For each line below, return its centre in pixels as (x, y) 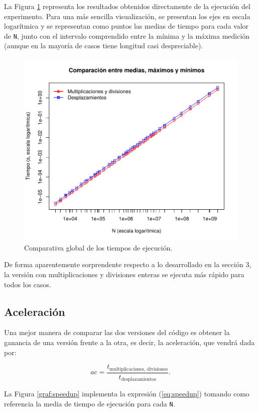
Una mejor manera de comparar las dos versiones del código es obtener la (117, 332)
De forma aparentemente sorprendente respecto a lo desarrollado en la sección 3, (128, 264)
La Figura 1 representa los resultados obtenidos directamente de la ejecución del (127, 6)
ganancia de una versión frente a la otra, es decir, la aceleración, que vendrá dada (129, 342)
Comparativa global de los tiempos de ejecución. (98, 247)
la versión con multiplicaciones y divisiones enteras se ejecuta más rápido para (124, 274)
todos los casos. (28, 284)
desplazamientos (139, 380)
